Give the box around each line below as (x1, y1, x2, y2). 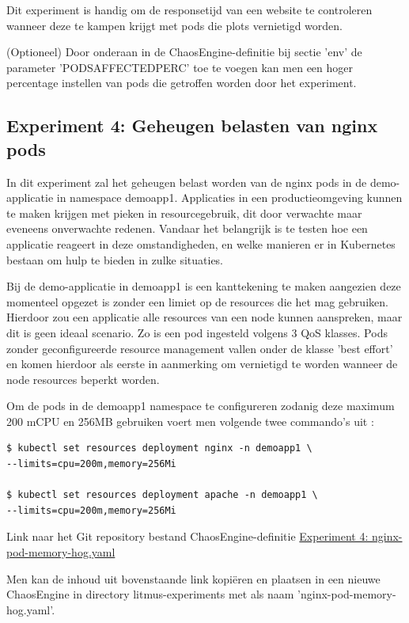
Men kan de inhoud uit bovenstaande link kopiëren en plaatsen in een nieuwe (6, 570, 381, 587)
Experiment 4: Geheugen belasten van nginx (6, 113, 378, 138)
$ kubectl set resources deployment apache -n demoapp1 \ (6, 489, 318, 501)
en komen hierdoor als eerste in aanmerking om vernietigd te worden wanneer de (6, 355, 398, 372)
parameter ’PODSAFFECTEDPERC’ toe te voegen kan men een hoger (6, 59, 354, 75)
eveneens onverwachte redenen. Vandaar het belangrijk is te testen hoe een (6, 220, 368, 237)
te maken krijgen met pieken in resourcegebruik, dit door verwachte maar (6, 204, 362, 221)
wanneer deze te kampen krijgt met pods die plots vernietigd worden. (6, 17, 343, 33)
